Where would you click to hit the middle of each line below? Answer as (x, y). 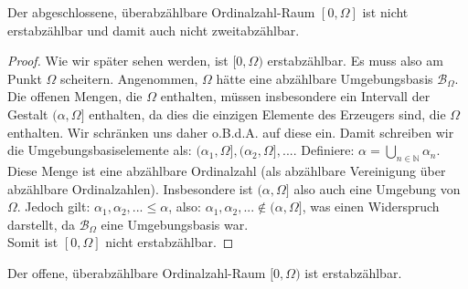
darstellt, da (42, 224)
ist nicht (385, 12)
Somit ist (33, 242)
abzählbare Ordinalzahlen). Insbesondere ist (130, 188)
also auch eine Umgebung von (377, 188)
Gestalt (28, 114)
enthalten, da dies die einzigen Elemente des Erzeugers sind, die (267, 114)
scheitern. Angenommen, (129, 78)
